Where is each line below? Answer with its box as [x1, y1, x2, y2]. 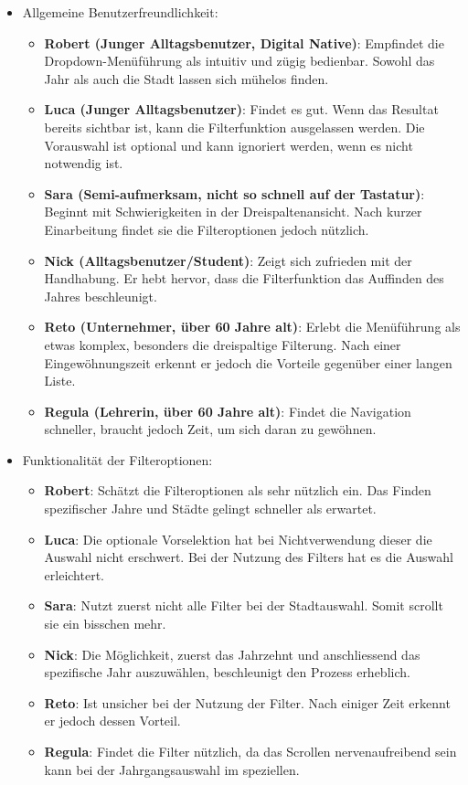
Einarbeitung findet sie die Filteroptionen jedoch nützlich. [44, 219, 369, 239]
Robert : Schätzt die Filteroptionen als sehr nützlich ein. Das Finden [44, 481, 431, 500]
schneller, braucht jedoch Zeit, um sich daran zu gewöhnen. [44, 419, 377, 439]
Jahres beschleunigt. [44, 286, 157, 305]
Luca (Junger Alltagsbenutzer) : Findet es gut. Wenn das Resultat [44, 100, 439, 119]
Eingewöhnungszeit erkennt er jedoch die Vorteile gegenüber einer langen [44, 353, 452, 372]
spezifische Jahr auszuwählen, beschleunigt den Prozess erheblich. [44, 663, 410, 682]
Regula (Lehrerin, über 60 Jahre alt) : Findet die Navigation [44, 401, 411, 420]
